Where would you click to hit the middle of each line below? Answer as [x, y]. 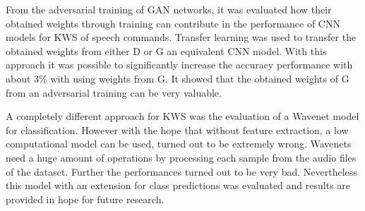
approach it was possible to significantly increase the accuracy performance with [179, 65]
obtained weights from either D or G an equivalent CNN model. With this [166, 50]
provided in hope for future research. [85, 199]
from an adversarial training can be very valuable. [114, 92]
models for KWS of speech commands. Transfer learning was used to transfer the [181, 37]
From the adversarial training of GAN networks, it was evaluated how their [169, 9]
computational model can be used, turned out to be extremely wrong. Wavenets [179, 144]
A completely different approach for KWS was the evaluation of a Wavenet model [182, 116]
